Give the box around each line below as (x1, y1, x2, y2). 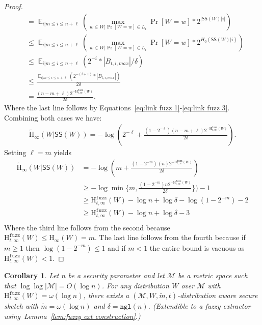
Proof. (4, 1, 23, 11)
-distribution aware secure (177, 290, 258, 301)
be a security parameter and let (68, 270, 165, 281)
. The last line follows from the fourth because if (94, 232, 246, 243)
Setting (4, 147, 27, 158)
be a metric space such (178, 270, 248, 281)
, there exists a (83, 290, 129, 301)
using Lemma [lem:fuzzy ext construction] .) (4, 310, 141, 321)
